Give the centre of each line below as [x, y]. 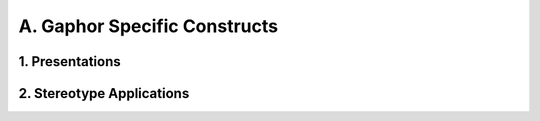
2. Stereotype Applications [104, 93]
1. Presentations [69, 61]
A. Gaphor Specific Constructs [148, 26]
